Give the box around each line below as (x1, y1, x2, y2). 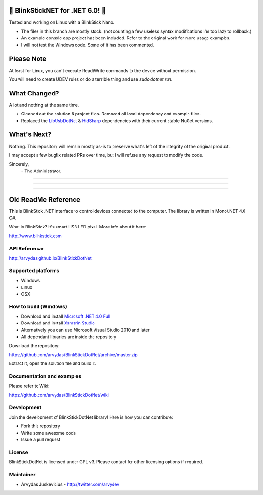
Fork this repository (21, 423, 60, 429)
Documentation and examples (9, 373, 82, 380)
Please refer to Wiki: (9, 383, 50, 389)
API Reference (9, 245, 44, 252)
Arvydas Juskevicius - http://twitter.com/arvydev (21, 481, 120, 487)
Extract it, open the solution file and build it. (9, 361, 96, 366)
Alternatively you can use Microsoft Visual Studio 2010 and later (21, 327, 150, 333)
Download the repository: (9, 343, 60, 348)
